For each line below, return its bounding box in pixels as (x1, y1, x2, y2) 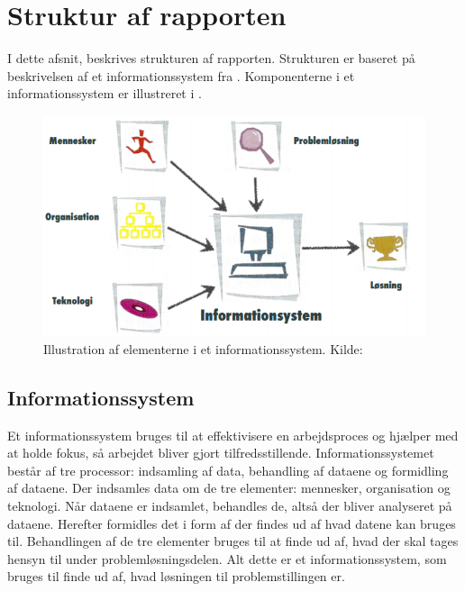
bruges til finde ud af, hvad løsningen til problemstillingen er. (7, 567, 345, 586)
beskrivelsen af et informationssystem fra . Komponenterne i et (7, 66, 355, 85)
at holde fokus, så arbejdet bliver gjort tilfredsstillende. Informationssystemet (7, 443, 434, 462)
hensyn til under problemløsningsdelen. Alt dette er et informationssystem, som (7, 549, 447, 568)
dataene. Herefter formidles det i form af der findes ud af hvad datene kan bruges (7, 514, 456, 532)
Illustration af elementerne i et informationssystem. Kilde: (43, 339, 363, 358)
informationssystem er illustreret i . (7, 84, 202, 103)
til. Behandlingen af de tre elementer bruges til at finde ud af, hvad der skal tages (7, 532, 459, 550)
